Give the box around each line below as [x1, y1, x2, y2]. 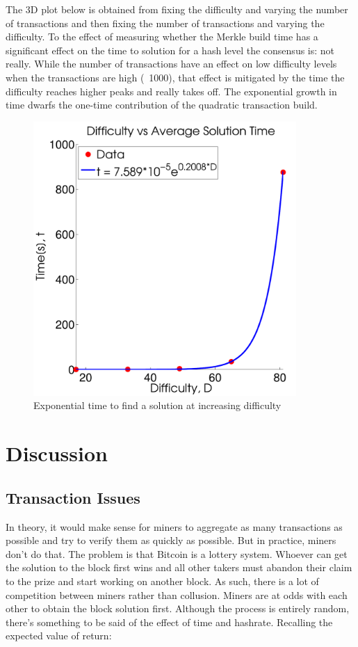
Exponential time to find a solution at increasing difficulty [33, 398, 282, 413]
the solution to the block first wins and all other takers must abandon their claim [6, 560, 352, 575]
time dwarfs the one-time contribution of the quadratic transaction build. [6, 97, 318, 112]
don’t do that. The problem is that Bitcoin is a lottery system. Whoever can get [6, 546, 348, 561]
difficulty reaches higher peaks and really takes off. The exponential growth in [6, 83, 337, 98]
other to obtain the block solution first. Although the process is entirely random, [6, 601, 350, 616]
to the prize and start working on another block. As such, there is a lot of [6, 573, 319, 588]
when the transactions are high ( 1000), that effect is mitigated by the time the [6, 70, 345, 84]
